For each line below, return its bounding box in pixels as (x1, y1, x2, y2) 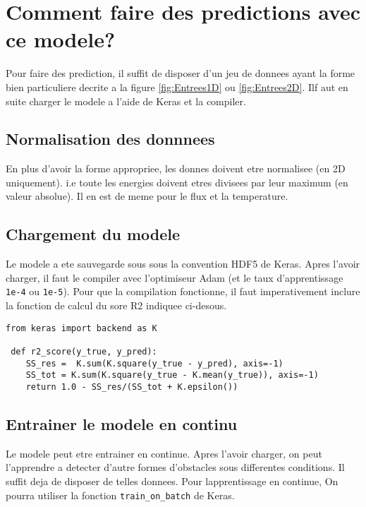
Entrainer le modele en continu (6, 413, 238, 435)
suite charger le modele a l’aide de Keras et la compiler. (6, 93, 246, 108)
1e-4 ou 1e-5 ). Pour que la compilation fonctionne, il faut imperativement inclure (6, 284, 360, 299)
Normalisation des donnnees (6, 128, 215, 150)
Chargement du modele (6, 223, 181, 245)
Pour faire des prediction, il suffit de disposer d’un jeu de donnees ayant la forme (6, 66, 355, 80)
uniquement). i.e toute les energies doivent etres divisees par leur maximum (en (6, 174, 348, 189)
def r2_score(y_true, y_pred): (11, 347, 157, 357)
